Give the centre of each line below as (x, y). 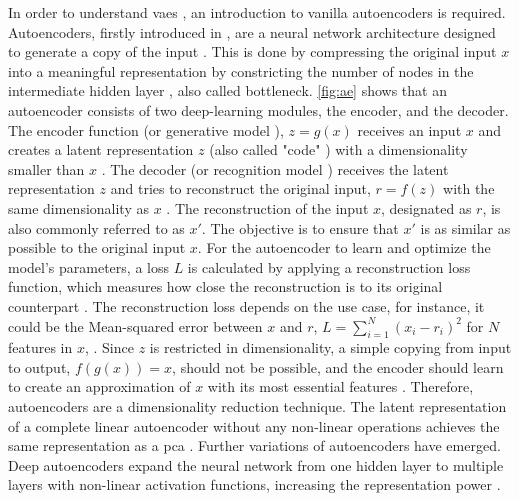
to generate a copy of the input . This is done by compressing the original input (252, 51)
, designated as (426, 207)
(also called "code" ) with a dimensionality (338, 149)
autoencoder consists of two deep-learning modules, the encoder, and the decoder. (258, 109)
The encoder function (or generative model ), (146, 129)
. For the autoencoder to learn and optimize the (344, 247)
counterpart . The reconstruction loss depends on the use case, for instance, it (246, 305)
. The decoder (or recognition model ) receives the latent (275, 168)
